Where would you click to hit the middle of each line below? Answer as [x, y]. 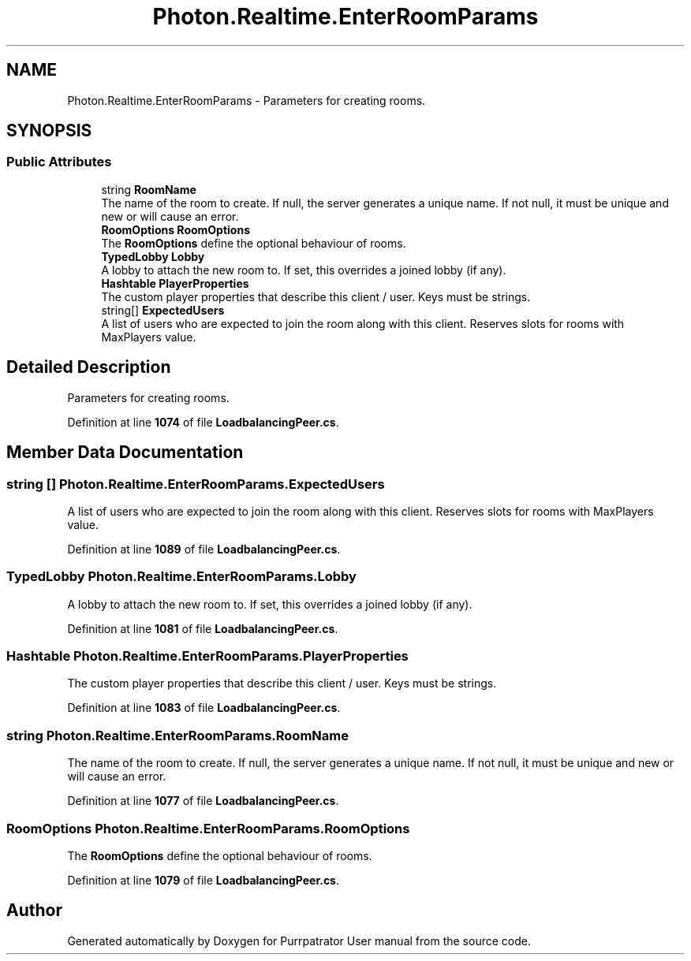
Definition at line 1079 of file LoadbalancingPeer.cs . [204, 880]
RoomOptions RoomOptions [176, 229]
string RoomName [149, 189]
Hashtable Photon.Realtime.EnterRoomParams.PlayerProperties [207, 656]
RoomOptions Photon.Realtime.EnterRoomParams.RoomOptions [208, 828]
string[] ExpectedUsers [163, 310]
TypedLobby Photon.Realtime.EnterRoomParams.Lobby [181, 577]
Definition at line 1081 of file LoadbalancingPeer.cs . [203, 628]
